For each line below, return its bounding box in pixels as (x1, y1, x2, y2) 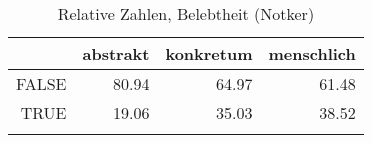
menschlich (268, 42, 356, 65)
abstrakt (82, 42, 150, 65)
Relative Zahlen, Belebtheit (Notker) (57, 2, 315, 25)
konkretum (165, 42, 253, 65)
